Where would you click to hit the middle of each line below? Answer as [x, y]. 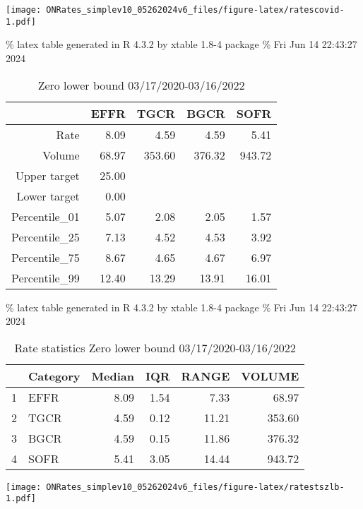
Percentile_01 [46, 216]
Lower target [48, 196]
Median [113, 376]
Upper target [47, 175]
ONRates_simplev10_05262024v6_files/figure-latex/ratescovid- [195, 10]
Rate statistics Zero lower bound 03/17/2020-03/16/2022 [155, 347]
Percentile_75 [46, 257]
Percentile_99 [46, 277]
